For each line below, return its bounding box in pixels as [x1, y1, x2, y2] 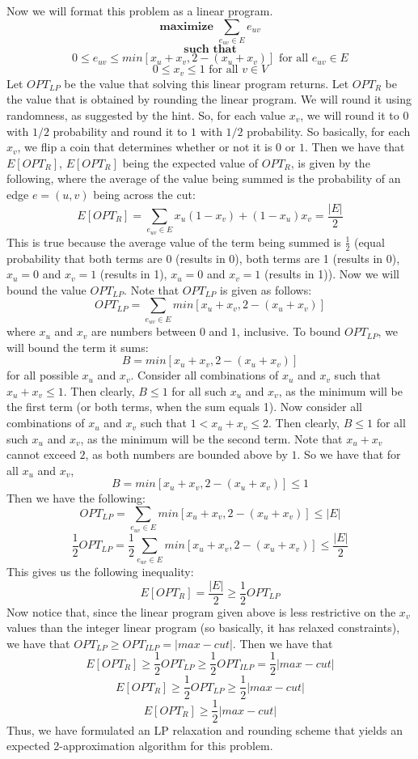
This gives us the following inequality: [6, 562, 194, 579]
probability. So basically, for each [247, 122, 411, 139]
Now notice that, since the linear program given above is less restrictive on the [6, 603, 396, 620]
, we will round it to [300, 106, 399, 123]
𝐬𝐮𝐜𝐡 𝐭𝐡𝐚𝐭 [184, 44, 237, 56]
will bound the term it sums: [6, 338, 149, 355]
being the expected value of [122, 154, 259, 171]
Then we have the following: [6, 490, 146, 507]
